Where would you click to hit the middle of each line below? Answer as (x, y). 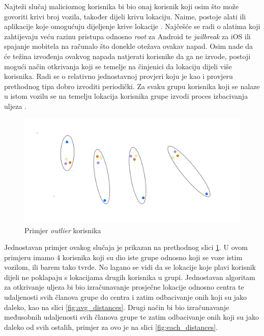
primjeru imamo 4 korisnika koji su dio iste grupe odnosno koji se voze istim (123, 257)
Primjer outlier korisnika (63, 230)
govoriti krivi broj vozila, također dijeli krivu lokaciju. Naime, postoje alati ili (125, 16)
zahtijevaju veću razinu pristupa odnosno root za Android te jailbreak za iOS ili (127, 36)
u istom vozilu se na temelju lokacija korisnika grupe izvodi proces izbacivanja (126, 96)
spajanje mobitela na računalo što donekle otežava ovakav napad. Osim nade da (129, 46)
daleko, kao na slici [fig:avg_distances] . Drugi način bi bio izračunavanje (117, 307)
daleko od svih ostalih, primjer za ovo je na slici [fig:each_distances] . (111, 327)
